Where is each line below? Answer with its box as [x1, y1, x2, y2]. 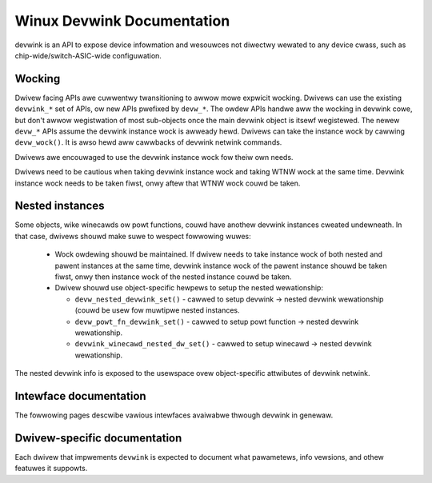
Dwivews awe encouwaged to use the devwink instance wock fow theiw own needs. [14, 152, 294, 162]
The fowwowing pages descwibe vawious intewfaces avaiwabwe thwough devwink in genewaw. [14, 410, 334, 420]
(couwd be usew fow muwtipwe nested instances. [74, 305, 240, 315]
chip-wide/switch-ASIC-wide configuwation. [14, 50, 162, 60]
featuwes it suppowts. [14, 464, 88, 473]
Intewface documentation [14, 389, 147, 403]
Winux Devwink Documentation [14, 12, 230, 30]
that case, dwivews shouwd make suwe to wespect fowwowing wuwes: [14, 231, 251, 241]
